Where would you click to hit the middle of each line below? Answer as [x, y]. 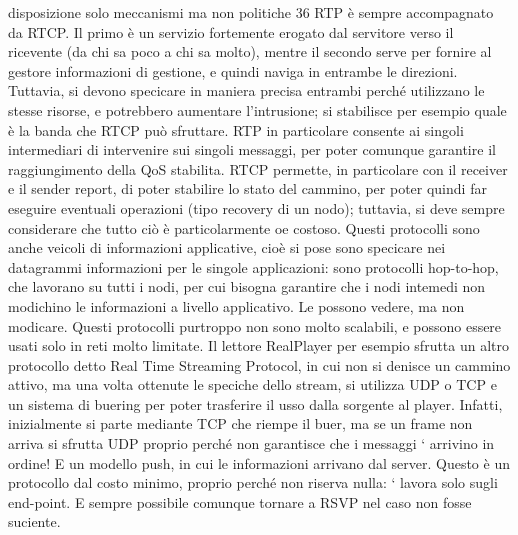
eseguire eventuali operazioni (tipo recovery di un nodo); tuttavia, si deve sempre [256, 207]
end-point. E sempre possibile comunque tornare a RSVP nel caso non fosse [240, 501]
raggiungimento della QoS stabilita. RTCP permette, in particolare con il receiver [258, 168]
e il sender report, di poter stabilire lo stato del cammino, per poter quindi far [247, 188]
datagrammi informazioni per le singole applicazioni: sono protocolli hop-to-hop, [253, 266]
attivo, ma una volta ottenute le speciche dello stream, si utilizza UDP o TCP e [252, 384]
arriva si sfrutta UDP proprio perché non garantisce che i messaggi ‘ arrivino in [251, 443]
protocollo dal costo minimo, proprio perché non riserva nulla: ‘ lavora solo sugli [253, 482]
